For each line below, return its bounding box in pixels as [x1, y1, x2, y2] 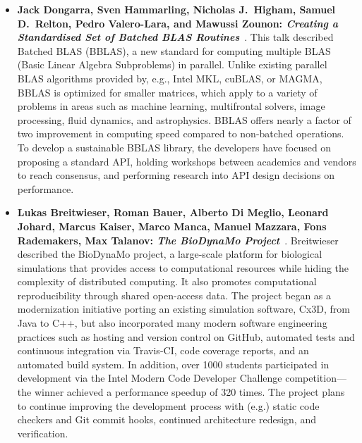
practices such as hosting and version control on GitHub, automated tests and [17, 329, 355, 344]
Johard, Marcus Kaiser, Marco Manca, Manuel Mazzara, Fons [17, 218, 327, 233]
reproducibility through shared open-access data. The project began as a [17, 287, 332, 302]
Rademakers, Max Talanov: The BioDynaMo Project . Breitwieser [17, 232, 339, 247]
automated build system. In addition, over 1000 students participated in [17, 356, 330, 371]
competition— [285, 370, 346, 385]
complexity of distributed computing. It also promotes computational [17, 274, 317, 289]
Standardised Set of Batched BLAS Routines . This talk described [17, 30, 334, 44]
